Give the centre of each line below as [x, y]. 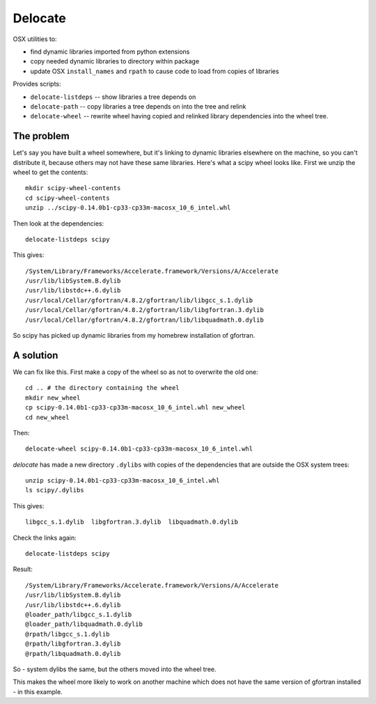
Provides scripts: [37, 84]
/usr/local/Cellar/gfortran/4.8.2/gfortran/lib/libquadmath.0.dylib [144, 320]
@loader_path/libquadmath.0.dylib [84, 624]
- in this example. [38, 691]
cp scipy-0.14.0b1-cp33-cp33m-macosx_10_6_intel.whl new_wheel [135, 408]
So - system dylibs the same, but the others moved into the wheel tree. [115, 669]
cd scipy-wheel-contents [68, 198]
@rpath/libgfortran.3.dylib [73, 644]
